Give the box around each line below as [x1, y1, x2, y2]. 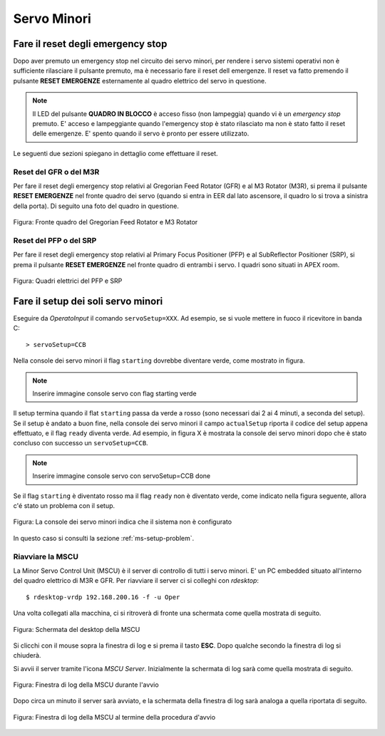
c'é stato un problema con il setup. [13, 502, 115, 510]
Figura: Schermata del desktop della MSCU [13, 625, 140, 633]
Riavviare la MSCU [13, 551, 78, 561]
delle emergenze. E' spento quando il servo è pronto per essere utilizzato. [32, 129, 250, 138]
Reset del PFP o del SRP [13, 235, 97, 245]
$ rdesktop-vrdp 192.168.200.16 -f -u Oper [26, 593, 180, 601]
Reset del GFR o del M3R [13, 167, 100, 177]
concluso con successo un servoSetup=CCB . [13, 439, 149, 447]
